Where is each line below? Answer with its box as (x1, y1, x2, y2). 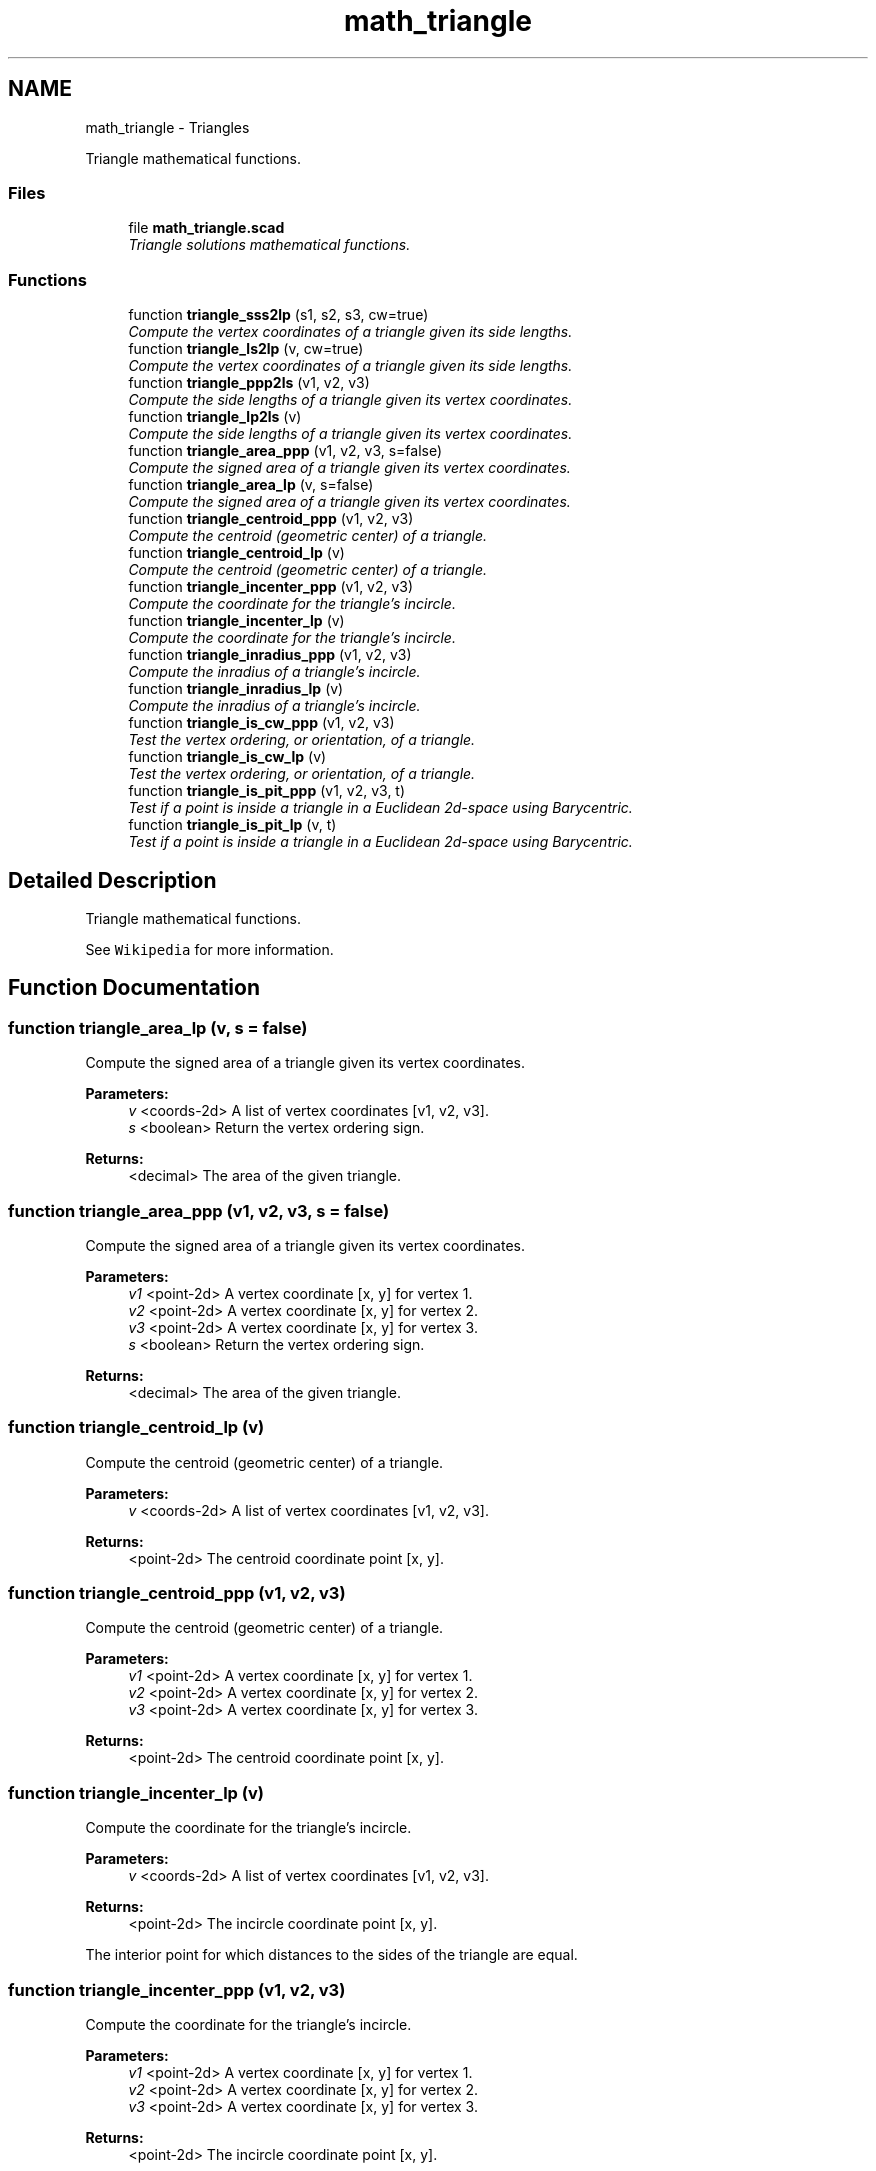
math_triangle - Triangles (85, 118, 250, 136)
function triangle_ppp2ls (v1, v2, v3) (128, 374, 370, 392)
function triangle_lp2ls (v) (128, 408, 302, 426)
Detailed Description (8, 867, 217, 893)
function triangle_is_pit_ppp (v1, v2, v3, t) (128, 782, 406, 800)
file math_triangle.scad (128, 219, 285, 237)
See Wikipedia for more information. (85, 940, 334, 958)
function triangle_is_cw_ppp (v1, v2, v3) (128, 714, 395, 732)
